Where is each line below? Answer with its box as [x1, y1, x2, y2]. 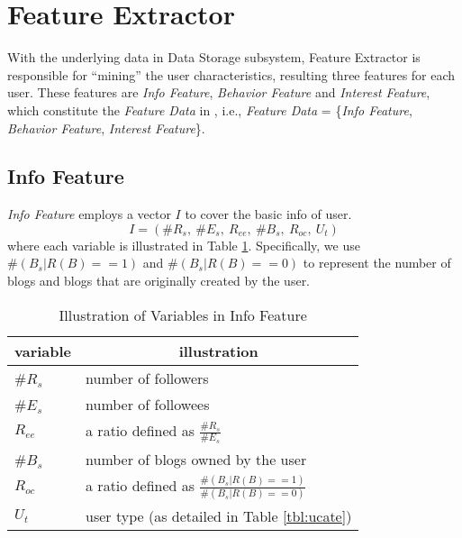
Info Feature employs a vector [7, 205, 171, 223]
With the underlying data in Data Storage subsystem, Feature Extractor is [7, 48, 421, 67]
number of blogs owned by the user [86, 448, 307, 470]
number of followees [86, 393, 210, 415]
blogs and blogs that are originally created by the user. [7, 271, 311, 290]
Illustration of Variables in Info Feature [59, 304, 307, 325]
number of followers [86, 367, 209, 388]
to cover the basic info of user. [185, 205, 352, 223]
